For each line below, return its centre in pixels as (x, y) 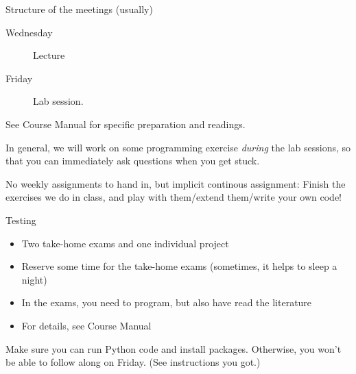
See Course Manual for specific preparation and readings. (126, 124)
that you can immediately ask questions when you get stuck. (133, 161)
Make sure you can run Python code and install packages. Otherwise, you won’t (174, 348)
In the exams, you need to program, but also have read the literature (167, 302)
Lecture (49, 55)
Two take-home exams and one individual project (125, 243)
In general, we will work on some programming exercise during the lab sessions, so (178, 147)
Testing (21, 220)
